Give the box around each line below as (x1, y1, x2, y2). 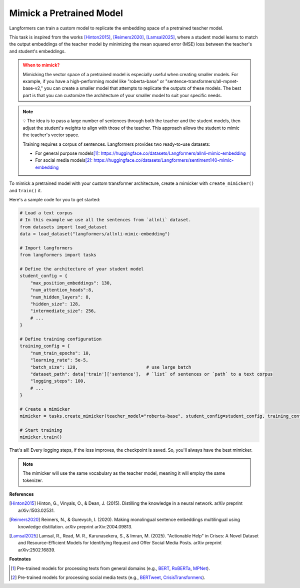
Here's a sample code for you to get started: (9, 196, 100, 202)
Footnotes (9, 556, 31, 562)
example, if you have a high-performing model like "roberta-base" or (22, 78, 164, 84)
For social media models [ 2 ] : (35, 157, 92, 163)
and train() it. (9, 187, 42, 193)
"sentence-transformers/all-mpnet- (165, 78, 238, 84)
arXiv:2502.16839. (18, 546, 56, 553)
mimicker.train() (19, 434, 62, 440)
